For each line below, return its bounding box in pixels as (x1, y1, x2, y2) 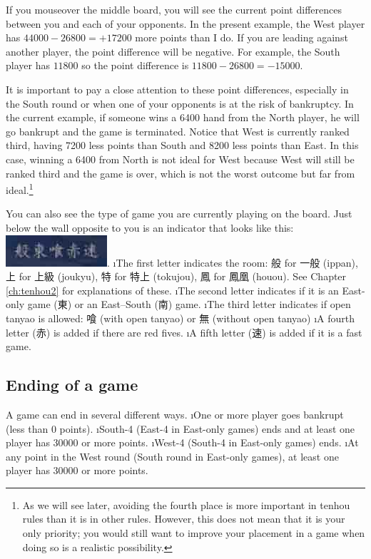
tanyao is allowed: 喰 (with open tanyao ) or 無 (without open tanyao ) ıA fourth (6, 310, 355, 325)
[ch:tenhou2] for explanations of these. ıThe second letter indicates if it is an (6, 282, 339, 297)
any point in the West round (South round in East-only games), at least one (6, 448, 339, 463)
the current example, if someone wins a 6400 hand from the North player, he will (6, 110, 360, 125)
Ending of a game (6, 374, 138, 396)
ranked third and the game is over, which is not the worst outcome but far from (6, 165, 355, 180)
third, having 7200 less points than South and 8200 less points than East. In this (6, 138, 359, 153)
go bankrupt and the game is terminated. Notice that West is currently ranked (6, 123, 350, 138)
